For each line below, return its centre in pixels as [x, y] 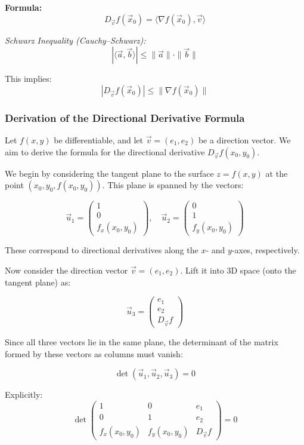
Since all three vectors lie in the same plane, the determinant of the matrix [142, 341]
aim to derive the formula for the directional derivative [105, 151]
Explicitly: [24, 395]
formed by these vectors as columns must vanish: [94, 353]
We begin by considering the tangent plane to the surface [109, 173]
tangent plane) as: [38, 282]
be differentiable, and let [98, 140]
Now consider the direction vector [66, 270]
